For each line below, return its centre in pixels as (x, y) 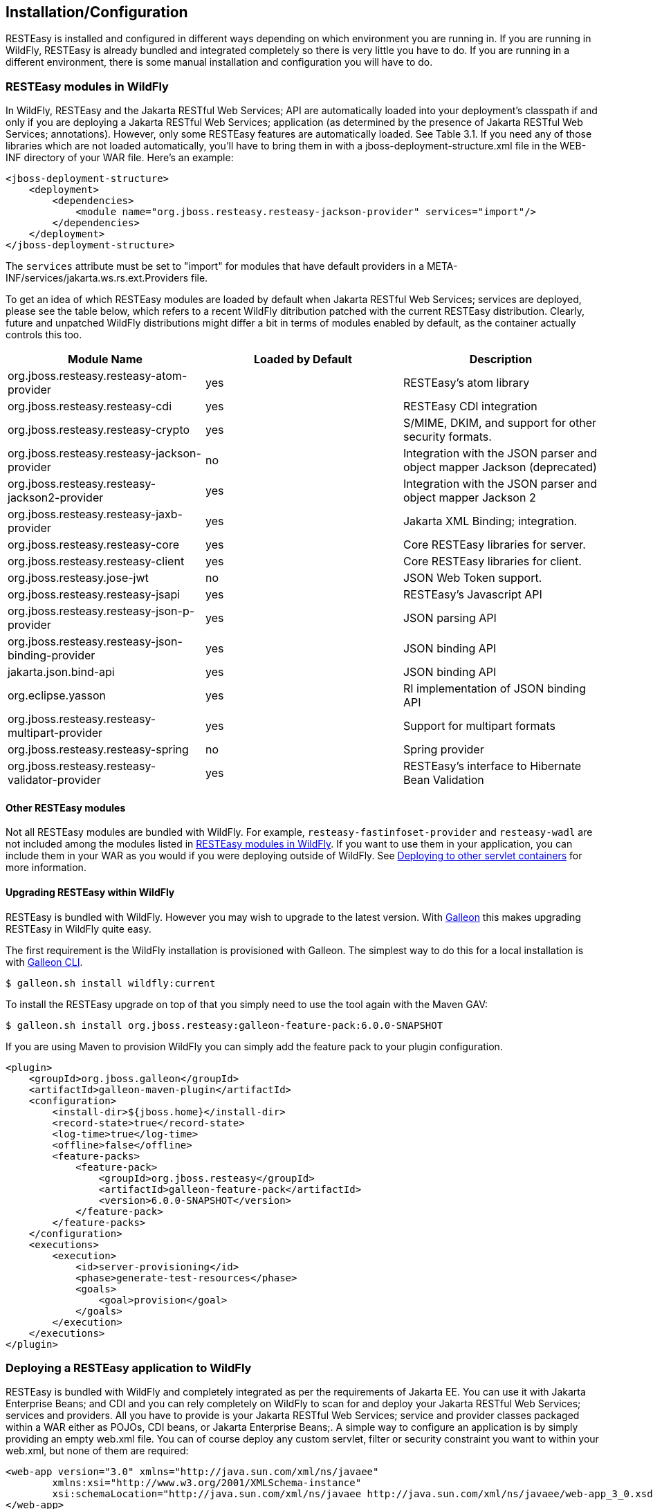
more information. (46, 868)
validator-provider (54, 780)
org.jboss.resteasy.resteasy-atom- (98, 376)
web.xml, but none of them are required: (97, 1451)
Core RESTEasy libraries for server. (494, 545)
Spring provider (443, 750)
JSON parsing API (450, 618)
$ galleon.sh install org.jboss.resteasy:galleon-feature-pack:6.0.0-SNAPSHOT (224, 1025)
